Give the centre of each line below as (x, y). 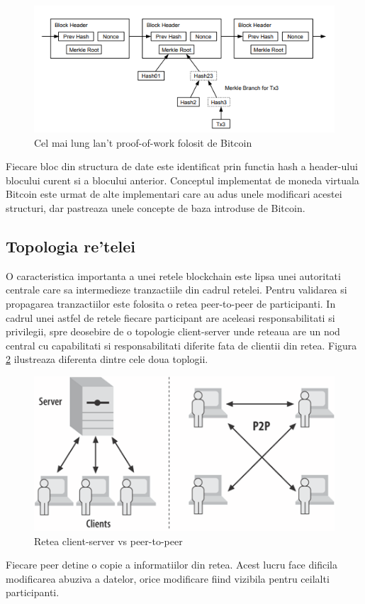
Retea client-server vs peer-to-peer (108, 541)
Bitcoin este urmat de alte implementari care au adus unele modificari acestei (174, 194)
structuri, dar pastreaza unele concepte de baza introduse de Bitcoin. (156, 208)
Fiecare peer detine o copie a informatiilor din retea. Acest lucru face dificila (172, 565)
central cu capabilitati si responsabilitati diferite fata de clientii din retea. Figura (181, 345)
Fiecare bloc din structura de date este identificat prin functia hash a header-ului (182, 166)
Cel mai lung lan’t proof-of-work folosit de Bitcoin (143, 142)
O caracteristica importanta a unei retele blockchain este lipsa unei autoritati (173, 275)
